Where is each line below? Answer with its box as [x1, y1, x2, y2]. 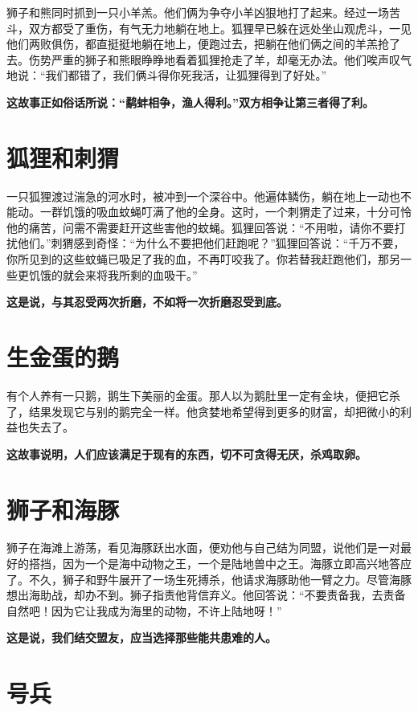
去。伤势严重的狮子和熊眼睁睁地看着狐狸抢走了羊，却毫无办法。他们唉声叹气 [6, 51, 412, 67]
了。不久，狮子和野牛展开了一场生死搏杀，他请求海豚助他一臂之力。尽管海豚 [6, 570, 412, 587]
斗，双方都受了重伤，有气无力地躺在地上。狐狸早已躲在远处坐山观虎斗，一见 [6, 19, 412, 36]
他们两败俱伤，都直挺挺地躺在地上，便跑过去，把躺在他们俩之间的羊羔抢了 [6, 35, 400, 52]
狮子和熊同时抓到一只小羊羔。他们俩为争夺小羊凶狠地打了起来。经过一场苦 [6, 4, 400, 20]
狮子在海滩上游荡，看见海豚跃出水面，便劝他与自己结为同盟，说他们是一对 [6, 539, 400, 556]
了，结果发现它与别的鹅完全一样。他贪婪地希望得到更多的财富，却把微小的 [6, 402, 400, 419]
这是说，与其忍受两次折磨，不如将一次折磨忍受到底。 [6, 293, 288, 310]
